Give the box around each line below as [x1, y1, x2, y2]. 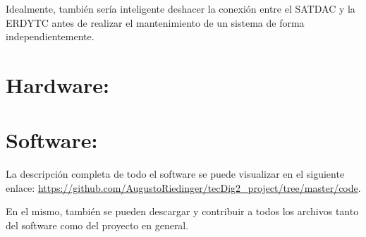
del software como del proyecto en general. [6, 218, 189, 233]
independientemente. [6, 29, 94, 44]
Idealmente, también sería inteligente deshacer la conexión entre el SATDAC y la [6, 1, 355, 16]
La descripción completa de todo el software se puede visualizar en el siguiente [6, 166, 345, 181]
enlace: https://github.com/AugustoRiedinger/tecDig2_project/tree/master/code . [6, 180, 361, 195]
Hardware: [6, 70, 110, 99]
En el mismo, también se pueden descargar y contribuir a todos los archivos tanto [6, 204, 359, 219]
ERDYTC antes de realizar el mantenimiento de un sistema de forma [6, 15, 305, 30]
